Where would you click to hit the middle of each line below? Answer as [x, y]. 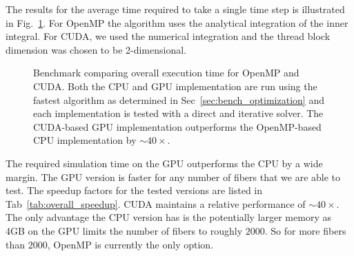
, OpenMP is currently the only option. [130, 244]
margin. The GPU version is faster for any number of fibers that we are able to [173, 177]
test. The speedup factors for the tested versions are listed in [134, 190]
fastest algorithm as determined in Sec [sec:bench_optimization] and [179, 99]
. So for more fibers [305, 230]
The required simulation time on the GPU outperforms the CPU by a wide [164, 163]
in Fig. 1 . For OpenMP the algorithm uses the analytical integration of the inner [177, 22]
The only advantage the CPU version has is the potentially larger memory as [168, 217]
